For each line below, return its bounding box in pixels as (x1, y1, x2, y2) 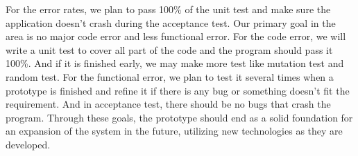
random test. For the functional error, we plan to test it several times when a (6, 69, 334, 84)
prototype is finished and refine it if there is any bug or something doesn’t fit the (6, 83, 350, 97)
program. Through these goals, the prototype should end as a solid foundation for (6, 110, 353, 124)
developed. (6, 137, 51, 151)
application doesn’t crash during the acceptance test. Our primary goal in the (6, 15, 336, 30)
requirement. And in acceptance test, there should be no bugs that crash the (6, 97, 331, 111)
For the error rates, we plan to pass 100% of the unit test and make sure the (6, 2, 331, 16)
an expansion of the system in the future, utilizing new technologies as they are (6, 124, 343, 138)
